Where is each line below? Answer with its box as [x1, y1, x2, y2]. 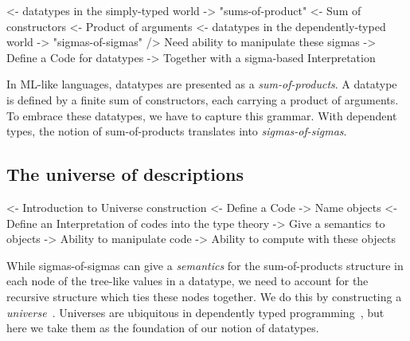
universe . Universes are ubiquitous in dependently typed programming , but [6, 304, 385, 320]
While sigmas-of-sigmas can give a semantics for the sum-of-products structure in [6, 257, 404, 273]
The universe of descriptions [6, 162, 244, 186]
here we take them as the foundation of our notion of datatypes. [6, 319, 319, 336]
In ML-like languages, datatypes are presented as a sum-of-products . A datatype [6, 76, 397, 92]
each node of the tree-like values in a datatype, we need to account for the [6, 272, 369, 289]
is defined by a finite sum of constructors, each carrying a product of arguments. [6, 91, 399, 108]
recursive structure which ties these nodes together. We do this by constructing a [6, 288, 402, 304]
